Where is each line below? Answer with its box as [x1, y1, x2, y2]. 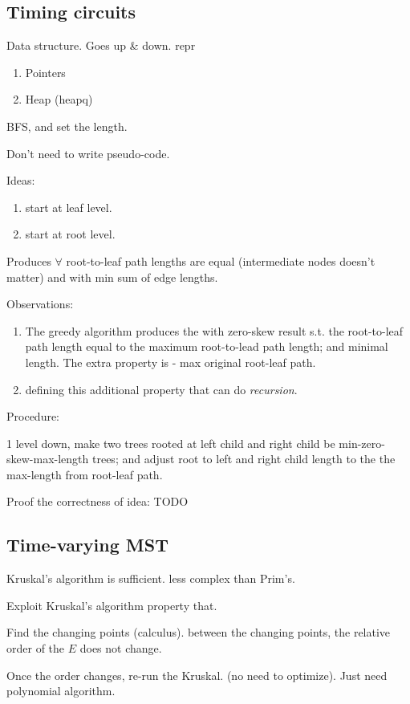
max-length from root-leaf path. [6, 466, 163, 482]
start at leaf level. [25, 198, 112, 215]
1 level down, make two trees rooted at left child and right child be [6, 434, 335, 451]
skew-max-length [6, 450, 89, 467]
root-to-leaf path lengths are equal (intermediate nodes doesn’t [66, 252, 375, 269]
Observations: [6, 295, 74, 312]
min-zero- [339, 434, 385, 451]
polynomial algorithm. [6, 682, 116, 699]
